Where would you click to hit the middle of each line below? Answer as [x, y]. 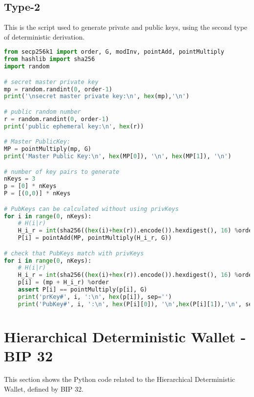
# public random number [42, 112]
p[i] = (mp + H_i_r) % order [63, 282]
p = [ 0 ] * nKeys [30, 186]
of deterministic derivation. [44, 36]
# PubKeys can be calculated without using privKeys [91, 209]
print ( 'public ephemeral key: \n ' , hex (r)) [74, 126]
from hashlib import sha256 [50, 59]
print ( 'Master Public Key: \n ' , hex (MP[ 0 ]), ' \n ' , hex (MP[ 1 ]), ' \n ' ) [118, 156]
